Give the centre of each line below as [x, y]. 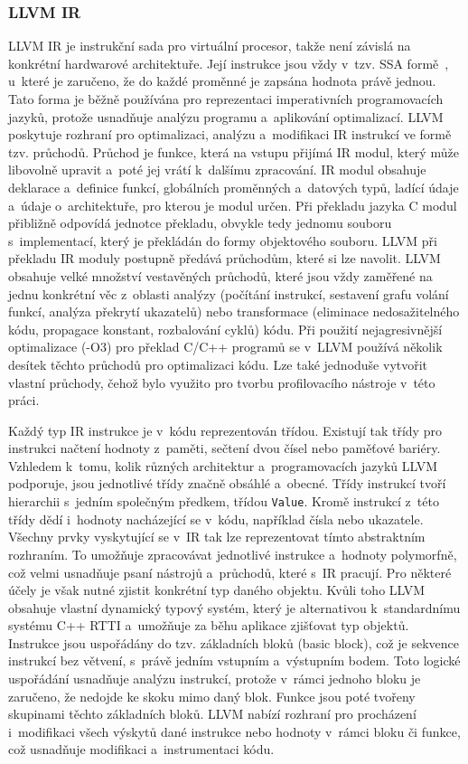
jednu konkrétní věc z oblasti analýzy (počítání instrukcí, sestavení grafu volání [229, 293]
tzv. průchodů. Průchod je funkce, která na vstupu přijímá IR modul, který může [234, 151]
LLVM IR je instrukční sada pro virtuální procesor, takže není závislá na [210, 46]
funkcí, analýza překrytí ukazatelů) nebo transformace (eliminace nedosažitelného [234, 311]
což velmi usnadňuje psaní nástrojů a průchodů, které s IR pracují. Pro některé [230, 572]
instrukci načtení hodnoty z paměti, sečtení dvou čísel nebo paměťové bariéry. [225, 448]
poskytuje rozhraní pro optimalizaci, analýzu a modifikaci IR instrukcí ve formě [230, 134]
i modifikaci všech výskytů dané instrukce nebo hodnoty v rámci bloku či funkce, [234, 731]
